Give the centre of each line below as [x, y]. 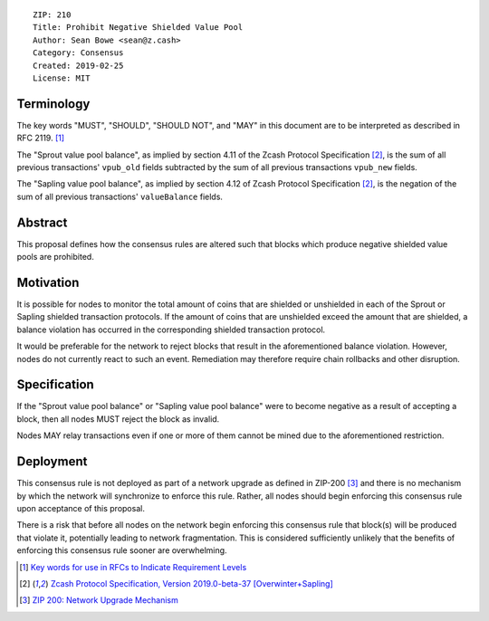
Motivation [48, 282]
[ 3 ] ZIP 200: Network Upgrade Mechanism [99, 600]
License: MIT [62, 78]
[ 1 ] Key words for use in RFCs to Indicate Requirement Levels [133, 567]
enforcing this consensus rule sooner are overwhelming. [122, 550]
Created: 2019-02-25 [78, 65]
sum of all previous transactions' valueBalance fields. [120, 196]
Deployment [52, 462]
